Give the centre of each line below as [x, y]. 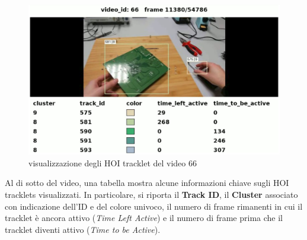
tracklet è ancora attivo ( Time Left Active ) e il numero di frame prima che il [144, 218]
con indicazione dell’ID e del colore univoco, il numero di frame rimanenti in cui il [154, 206]
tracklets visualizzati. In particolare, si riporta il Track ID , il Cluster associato [151, 194]
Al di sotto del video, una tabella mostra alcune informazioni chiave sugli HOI [147, 183]
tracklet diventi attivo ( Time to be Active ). [83, 229]
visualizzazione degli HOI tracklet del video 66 [113, 162]
